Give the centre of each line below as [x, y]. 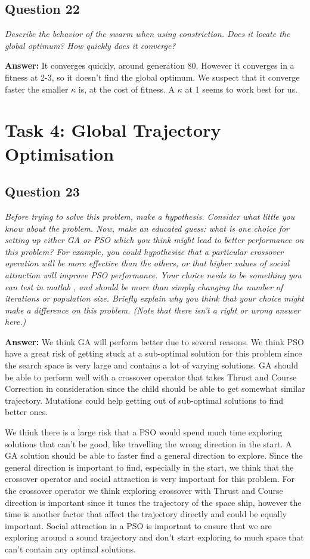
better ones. [27, 412]
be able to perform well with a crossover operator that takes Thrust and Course [151, 377]
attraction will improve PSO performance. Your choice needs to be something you [153, 274]
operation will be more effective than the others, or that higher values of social [147, 263]
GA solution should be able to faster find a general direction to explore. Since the [154, 455]
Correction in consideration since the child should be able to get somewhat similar [155, 388]
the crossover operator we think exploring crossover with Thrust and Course [144, 490]
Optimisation [60, 153]
